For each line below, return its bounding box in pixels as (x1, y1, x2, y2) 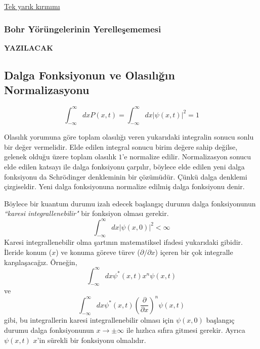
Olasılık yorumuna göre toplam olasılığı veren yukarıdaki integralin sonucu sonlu (4, 132, 254, 142)
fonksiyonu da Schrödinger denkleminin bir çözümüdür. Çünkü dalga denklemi (4, 171, 247, 182)
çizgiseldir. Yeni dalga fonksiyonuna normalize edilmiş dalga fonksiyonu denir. (4, 181, 245, 192)
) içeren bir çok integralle (155, 246, 233, 257)
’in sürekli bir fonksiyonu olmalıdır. (37, 334, 146, 345)
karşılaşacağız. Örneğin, (4, 256, 77, 267)
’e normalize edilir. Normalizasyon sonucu (122, 151, 251, 162)
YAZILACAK (4, 42, 53, 53)
